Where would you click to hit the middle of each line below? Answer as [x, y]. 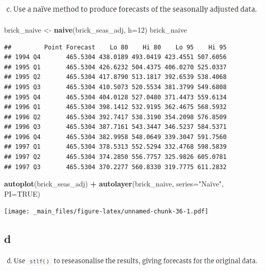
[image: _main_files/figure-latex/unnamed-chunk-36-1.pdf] [106, 212]
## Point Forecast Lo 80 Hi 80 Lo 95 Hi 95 [115, 47]
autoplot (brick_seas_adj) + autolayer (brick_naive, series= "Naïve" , [114, 184]
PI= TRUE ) [22, 193]
